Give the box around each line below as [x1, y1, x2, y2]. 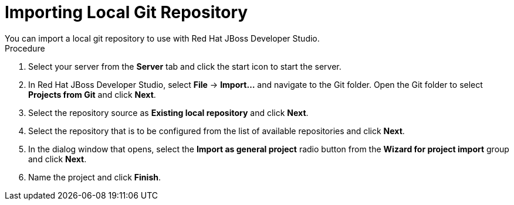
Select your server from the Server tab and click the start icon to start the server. [28, 61, 341, 71]
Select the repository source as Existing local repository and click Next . [28, 107, 309, 118]
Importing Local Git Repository [5, 2, 248, 22]
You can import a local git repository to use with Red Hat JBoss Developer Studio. [5, 33, 320, 43]
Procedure [5, 43, 45, 53]
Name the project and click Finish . [28, 172, 161, 182]
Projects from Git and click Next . [28, 89, 156, 100]
